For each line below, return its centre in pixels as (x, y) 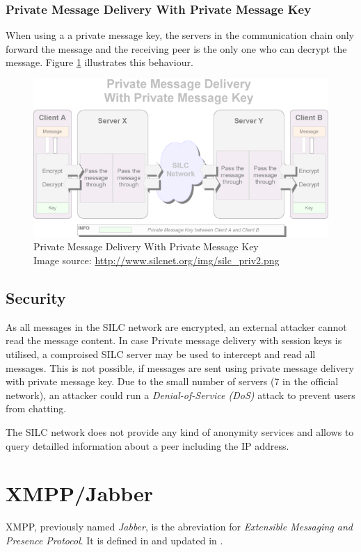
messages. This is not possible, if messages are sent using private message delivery (180, 367)
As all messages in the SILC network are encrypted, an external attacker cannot (176, 326)
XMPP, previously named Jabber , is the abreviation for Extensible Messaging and (179, 527)
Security (36, 298)
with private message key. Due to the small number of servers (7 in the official (172, 381)
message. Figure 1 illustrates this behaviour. (99, 62)
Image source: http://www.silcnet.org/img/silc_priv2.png (157, 260)
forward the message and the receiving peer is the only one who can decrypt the (176, 48)
